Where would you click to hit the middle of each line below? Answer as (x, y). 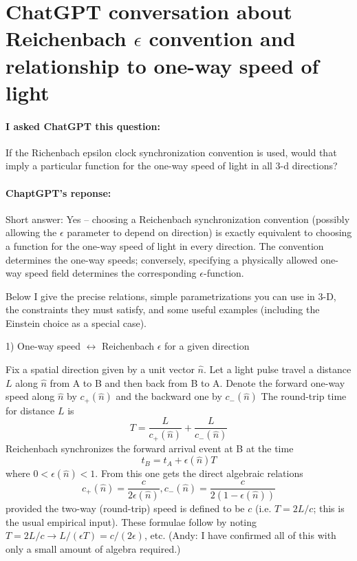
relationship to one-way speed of (162, 65)
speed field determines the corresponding (111, 273)
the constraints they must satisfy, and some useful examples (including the (163, 309)
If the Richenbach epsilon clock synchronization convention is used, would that (171, 152)
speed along (30, 396)
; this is (329, 508)
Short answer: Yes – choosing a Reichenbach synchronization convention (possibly (178, 219)
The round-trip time (304, 396)
